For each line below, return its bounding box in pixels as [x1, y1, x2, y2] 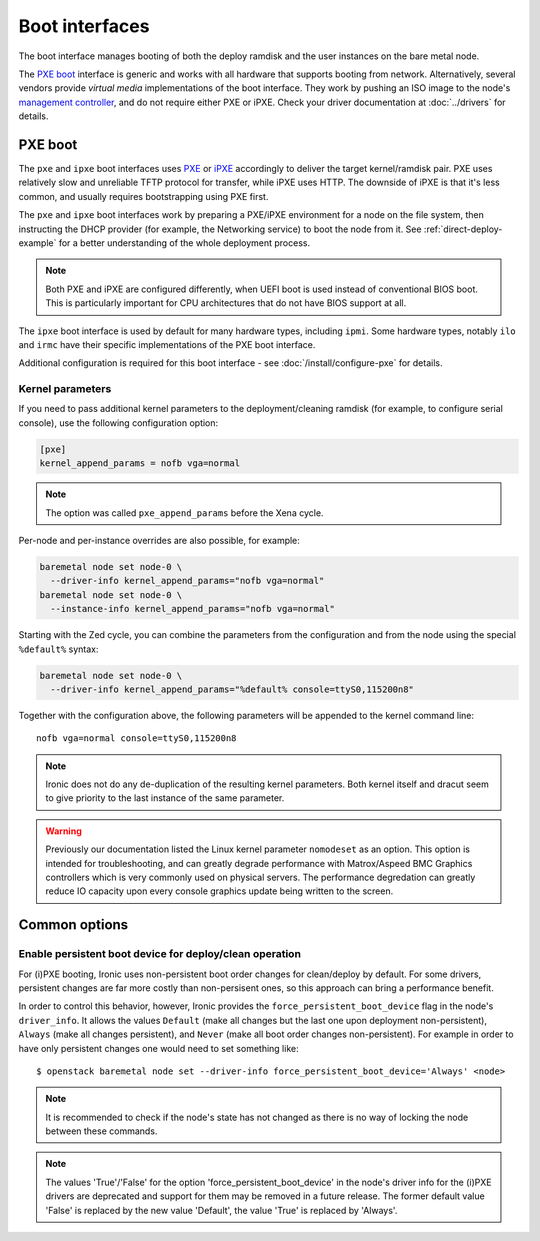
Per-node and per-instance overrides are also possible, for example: [18, 534, 300, 546]
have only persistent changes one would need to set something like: [18, 1042, 299, 1054]
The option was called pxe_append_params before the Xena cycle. [45, 506, 324, 519]
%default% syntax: [18, 643, 99, 655]
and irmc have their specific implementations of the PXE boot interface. [18, 338, 316, 350]
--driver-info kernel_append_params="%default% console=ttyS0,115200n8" [50, 683, 415, 695]
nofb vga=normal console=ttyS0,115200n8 [36, 733, 237, 744]
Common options [18, 916, 129, 934]
